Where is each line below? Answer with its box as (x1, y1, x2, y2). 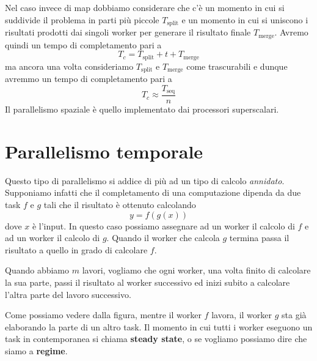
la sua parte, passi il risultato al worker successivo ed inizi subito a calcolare (5, 275, 290, 288)
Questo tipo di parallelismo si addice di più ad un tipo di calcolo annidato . (5, 174, 285, 187)
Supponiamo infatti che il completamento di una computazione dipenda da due (5, 186, 301, 199)
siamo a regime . (5, 344, 68, 357)
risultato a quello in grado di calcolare (5, 243, 148, 256)
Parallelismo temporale (5, 138, 203, 163)
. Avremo (274, 26, 308, 39)
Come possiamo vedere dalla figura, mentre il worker (5, 308, 202, 321)
